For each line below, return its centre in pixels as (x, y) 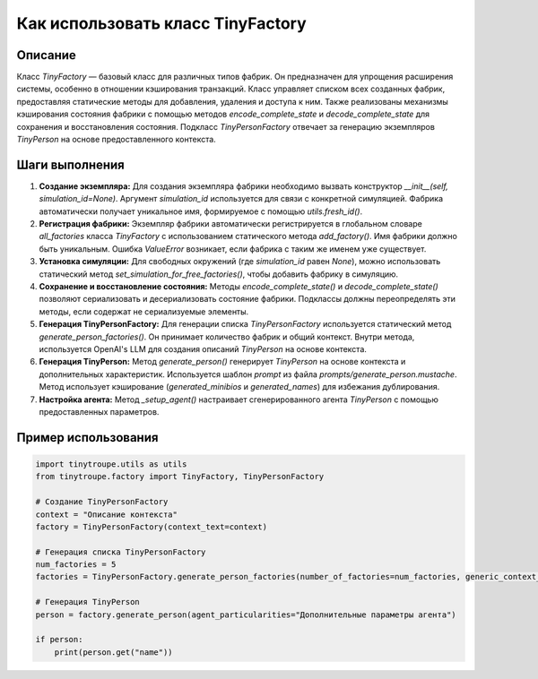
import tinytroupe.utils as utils (111, 464)
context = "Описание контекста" (107, 514)
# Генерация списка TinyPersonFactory (121, 552)
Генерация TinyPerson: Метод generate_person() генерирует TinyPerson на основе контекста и (222, 362)
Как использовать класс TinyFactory (161, 23)
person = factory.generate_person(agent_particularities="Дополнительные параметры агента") (246, 615)
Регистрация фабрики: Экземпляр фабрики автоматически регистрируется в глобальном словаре (231, 224)
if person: (59, 640)
